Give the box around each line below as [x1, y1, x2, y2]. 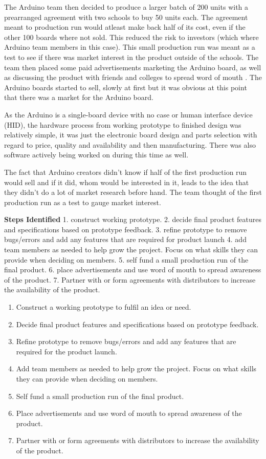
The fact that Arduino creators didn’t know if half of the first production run [4, 166, 247, 177]
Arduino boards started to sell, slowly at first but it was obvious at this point [4, 82, 247, 92]
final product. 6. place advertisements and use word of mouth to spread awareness [4, 264, 261, 275]
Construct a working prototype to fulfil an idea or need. [16, 302, 191, 312]
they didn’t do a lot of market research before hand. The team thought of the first [4, 187, 262, 197]
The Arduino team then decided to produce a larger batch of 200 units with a [4, 2, 249, 12]
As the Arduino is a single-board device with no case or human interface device [4, 109, 253, 119]
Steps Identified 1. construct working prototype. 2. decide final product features [4, 214, 261, 225]
